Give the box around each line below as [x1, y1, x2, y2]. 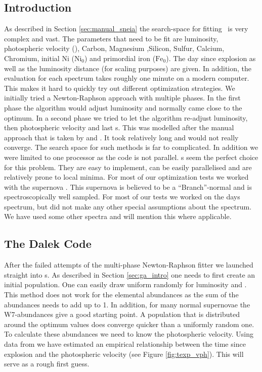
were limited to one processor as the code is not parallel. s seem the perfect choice [4, 151, 258, 162]
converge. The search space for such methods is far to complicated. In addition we [4, 142, 258, 152]
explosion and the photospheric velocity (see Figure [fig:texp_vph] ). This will [4, 348, 244, 359]
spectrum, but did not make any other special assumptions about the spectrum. [4, 201, 252, 211]
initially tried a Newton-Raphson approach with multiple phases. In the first [4, 92, 241, 103]
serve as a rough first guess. [4, 358, 90, 369]
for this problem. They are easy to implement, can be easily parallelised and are [4, 162, 252, 172]
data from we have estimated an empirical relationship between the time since [4, 339, 246, 349]
